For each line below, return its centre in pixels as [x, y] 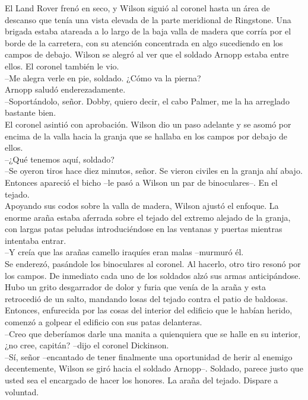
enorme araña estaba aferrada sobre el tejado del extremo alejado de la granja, [148, 217]
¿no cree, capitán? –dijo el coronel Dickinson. [87, 345]
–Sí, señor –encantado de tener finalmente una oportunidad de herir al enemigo [149, 356]
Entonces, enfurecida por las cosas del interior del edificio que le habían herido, [149, 310]
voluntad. [22, 391]
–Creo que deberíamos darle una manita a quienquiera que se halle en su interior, [153, 333]
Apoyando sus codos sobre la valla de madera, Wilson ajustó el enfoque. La [142, 206]
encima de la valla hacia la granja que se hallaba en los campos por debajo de [146, 136]
